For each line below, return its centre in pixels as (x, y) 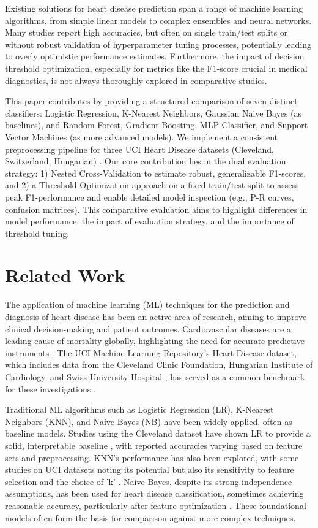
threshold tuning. (37, 233)
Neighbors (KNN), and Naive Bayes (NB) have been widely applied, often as (149, 421)
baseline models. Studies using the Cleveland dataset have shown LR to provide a (158, 433)
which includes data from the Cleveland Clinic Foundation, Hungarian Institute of (159, 365)
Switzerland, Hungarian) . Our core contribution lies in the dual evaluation (146, 161)
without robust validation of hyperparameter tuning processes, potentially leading (158, 44)
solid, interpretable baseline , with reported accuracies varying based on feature (154, 445)
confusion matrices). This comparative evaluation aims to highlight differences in (156, 209)
